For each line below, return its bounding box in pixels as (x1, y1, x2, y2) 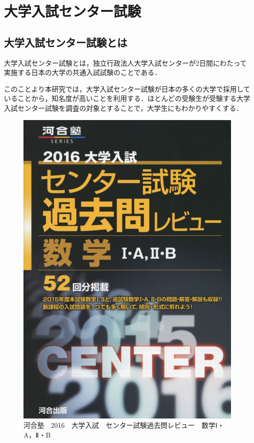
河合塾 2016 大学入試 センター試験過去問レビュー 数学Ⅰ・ (23, 420, 225, 430)
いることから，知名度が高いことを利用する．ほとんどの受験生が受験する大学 (4, 93, 251, 103)
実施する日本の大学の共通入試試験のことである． (4, 67, 162, 77)
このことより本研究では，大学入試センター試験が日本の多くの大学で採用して (4, 83, 251, 94)
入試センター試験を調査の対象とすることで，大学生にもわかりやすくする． (4, 102, 243, 113)
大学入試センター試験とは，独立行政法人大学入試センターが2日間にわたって (4, 57, 247, 68)
